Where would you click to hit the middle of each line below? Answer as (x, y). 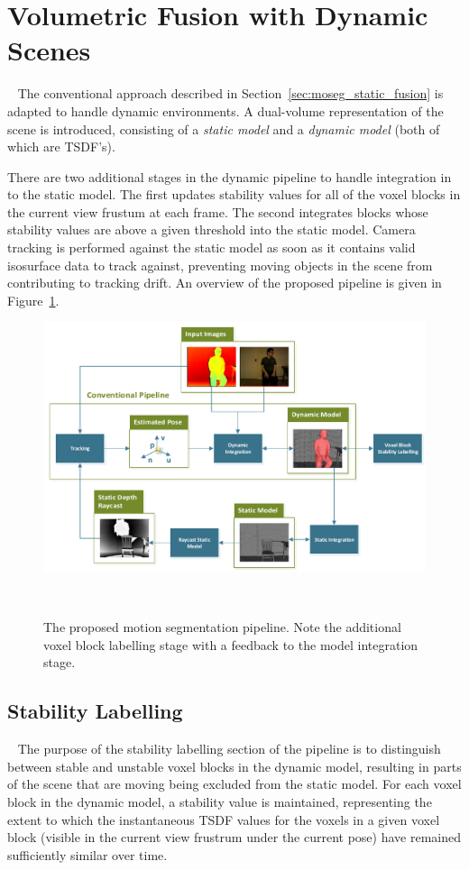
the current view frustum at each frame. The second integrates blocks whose (218, 211)
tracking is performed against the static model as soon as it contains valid (212, 247)
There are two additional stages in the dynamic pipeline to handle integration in (230, 176)
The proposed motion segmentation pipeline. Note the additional (222, 627)
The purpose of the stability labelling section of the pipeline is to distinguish (229, 749)
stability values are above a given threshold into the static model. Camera (212, 229)
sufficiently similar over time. (87, 854)
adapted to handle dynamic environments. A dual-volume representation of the (225, 110)
